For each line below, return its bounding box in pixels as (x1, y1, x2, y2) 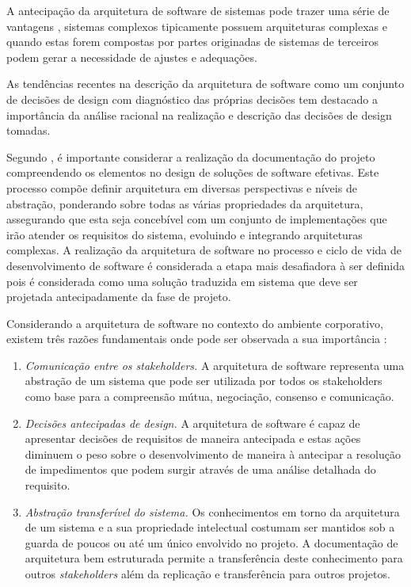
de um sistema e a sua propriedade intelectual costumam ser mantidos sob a (25, 519, 395, 536)
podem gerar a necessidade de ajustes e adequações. (6, 48, 257, 65)
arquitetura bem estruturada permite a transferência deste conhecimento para (25, 550, 403, 566)
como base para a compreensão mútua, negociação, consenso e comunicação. (25, 388, 394, 405)
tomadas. (6, 122, 51, 139)
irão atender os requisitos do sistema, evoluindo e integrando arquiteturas (6, 226, 363, 242)
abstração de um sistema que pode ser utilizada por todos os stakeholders (25, 372, 382, 389)
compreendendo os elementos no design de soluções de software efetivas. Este (6, 164, 379, 181)
